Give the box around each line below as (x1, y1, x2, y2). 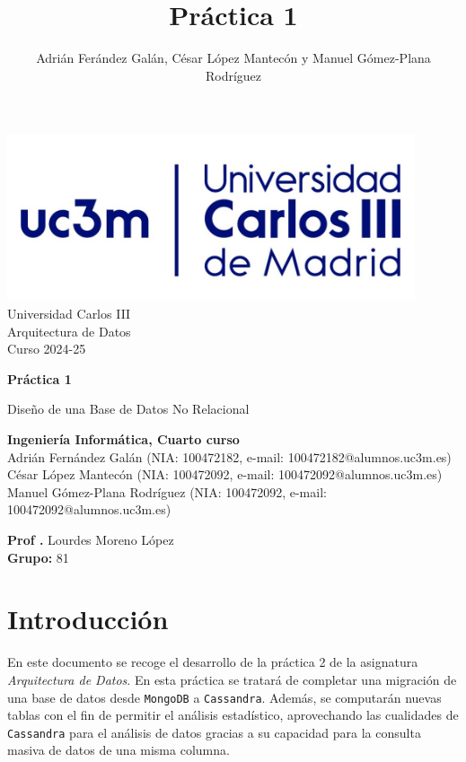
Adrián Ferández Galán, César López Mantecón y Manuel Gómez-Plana (36, 48, 431, 67)
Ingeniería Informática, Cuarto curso (7, 430, 240, 449)
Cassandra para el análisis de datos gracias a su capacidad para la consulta (7, 723, 421, 741)
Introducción (7, 600, 169, 637)
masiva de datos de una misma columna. (7, 740, 230, 759)
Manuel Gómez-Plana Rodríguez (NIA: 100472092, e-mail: (7, 482, 327, 501)
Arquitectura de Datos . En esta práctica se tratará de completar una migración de (7, 670, 457, 688)
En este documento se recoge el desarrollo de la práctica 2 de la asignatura (7, 653, 418, 671)
